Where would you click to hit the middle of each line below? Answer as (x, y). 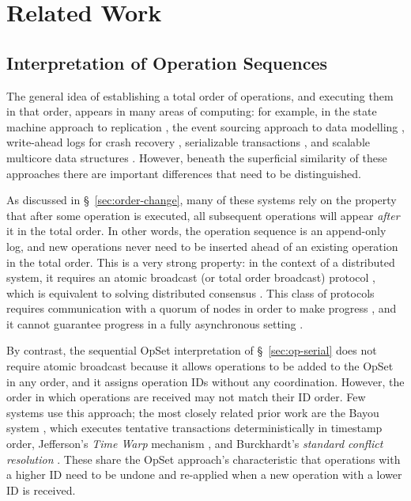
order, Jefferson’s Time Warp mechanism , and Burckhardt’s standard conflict (195, 444)
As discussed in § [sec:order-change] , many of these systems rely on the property (202, 200)
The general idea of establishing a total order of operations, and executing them (200, 95)
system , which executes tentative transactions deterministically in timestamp (194, 428)
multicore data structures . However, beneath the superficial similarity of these (197, 157)
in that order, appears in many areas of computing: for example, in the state (192, 111)
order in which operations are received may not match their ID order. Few (186, 397)
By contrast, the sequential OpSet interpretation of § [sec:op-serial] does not (192, 350)
